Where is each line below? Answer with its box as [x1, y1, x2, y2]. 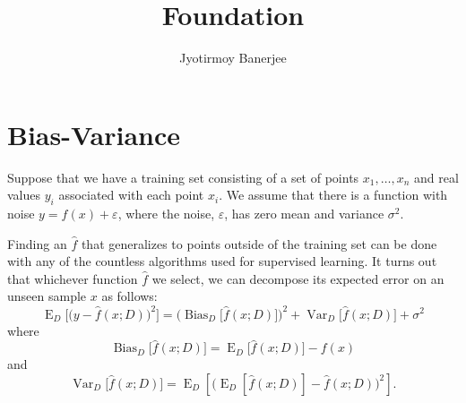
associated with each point [58, 185, 204, 204]
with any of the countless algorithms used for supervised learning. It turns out [7, 252, 437, 270]
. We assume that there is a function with [219, 185, 448, 204]
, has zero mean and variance [224, 204, 384, 223]
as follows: [101, 287, 158, 305]
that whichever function [7, 269, 138, 287]
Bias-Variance [7, 116, 181, 152]
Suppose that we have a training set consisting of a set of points [7, 167, 359, 186]
